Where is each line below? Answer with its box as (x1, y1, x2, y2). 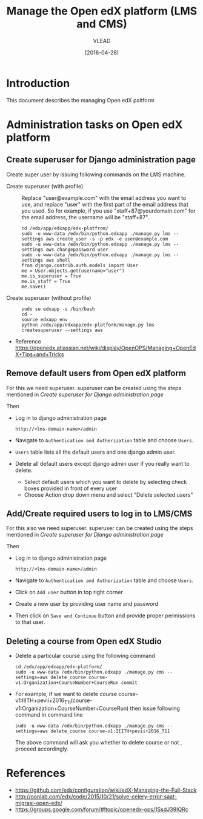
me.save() (21, 283, 47, 290)
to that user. (15, 618, 45, 626)
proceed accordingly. (15, 745, 68, 752)
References (6, 766, 65, 780)
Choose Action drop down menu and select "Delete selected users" (24, 491, 193, 498)
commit (121, 680, 138, 686)
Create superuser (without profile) (6, 294, 92, 301)
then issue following (130, 705, 181, 712)
